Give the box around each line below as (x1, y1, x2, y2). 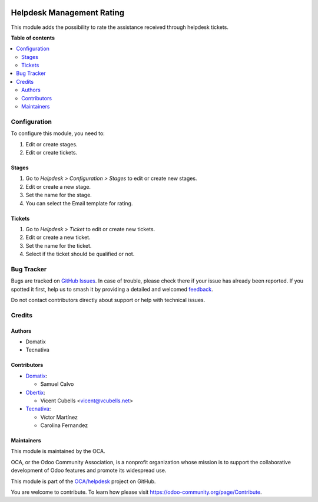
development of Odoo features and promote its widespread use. (11, 467, 167, 474)
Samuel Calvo (40, 380, 74, 388)
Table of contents (11, 34, 55, 41)
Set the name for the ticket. (25, 242, 92, 249)
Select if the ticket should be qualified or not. (25, 251, 135, 258)
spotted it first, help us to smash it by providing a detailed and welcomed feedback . (11, 286, 213, 293)
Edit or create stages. (25, 140, 78, 147)
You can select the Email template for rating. (25, 199, 133, 206)
